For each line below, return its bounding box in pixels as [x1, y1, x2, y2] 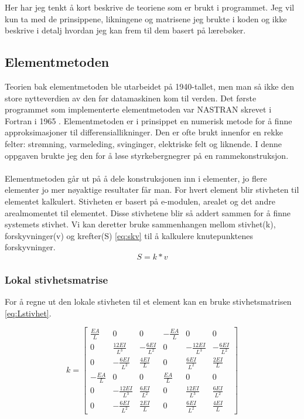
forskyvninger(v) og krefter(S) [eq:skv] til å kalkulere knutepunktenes [5, 229, 254, 241]
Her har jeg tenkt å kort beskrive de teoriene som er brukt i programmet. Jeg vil [5, 1, 295, 13]
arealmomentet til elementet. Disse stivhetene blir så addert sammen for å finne [5, 206, 291, 219]
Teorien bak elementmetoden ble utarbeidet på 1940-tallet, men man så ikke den [5, 80, 295, 92]
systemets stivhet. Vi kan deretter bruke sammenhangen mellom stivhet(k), [5, 218, 276, 230]
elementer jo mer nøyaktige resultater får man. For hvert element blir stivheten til [5, 183, 299, 196]
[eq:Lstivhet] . [5, 306, 52, 319]
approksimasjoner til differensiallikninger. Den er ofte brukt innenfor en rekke [5, 126, 283, 138]
